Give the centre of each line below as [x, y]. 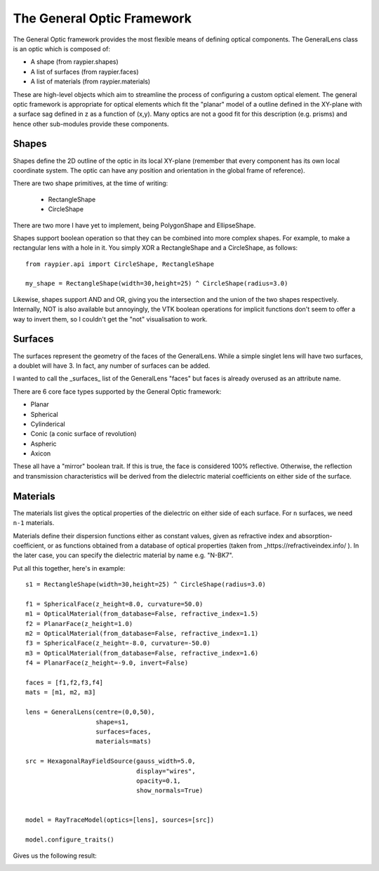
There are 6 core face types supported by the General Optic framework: [117, 391]
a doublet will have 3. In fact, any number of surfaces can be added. [112, 366]
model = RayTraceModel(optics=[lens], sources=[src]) [120, 820]
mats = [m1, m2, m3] [61, 692]
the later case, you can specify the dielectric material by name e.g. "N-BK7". [123, 555]
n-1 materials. [34, 523]
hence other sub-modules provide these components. [91, 124]
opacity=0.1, [159, 780]
